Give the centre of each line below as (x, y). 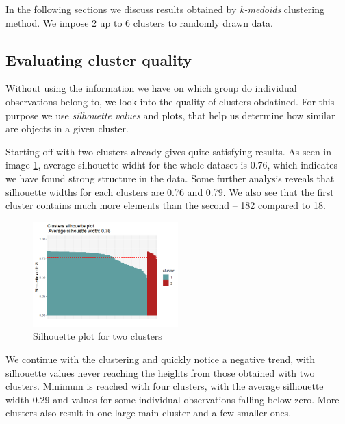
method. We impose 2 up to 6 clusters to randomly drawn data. (139, 22)
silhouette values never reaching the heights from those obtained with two (160, 372)
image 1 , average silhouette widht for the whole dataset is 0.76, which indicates (171, 165)
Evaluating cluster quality (99, 59)
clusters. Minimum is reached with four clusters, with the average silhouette (165, 386)
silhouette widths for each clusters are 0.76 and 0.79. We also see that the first (170, 191)
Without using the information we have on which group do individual (151, 88)
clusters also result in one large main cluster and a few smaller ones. (149, 413)
